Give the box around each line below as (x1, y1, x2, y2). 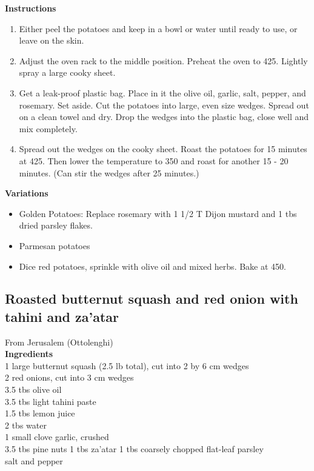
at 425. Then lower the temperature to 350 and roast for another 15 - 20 (19, 154, 289, 167)
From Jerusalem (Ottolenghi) (5, 335, 113, 348)
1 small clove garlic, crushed (5, 430, 109, 443)
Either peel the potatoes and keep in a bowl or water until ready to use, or (19, 22, 298, 35)
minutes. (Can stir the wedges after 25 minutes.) (19, 166, 199, 179)
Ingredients (5, 347, 53, 360)
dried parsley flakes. (19, 219, 93, 232)
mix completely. (19, 122, 78, 135)
